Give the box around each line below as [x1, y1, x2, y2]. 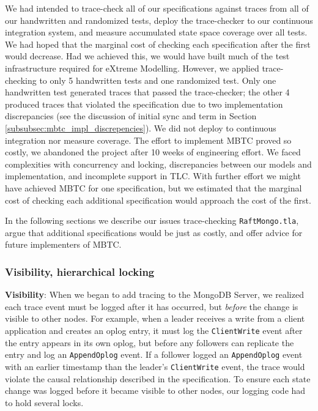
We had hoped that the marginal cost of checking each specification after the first [5, 37, 311, 50]
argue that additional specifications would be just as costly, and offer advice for [5, 226, 303, 239]
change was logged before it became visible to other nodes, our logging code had [5, 384, 306, 397]
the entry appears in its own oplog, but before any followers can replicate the [5, 336, 294, 349]
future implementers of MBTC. [5, 238, 122, 251]
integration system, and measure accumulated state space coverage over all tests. [5, 26, 308, 39]
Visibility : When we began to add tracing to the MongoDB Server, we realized [5, 288, 304, 301]
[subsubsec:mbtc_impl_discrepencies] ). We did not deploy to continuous [5, 121, 276, 134]
